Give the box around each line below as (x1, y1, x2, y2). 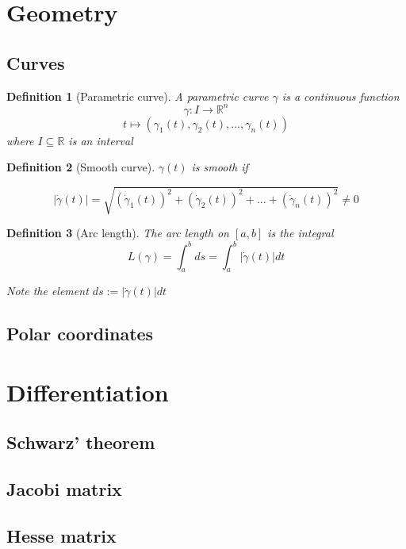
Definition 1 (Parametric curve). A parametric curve (6, 87, 269, 104)
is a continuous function (282, 87, 400, 104)
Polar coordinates (6, 321, 154, 346)
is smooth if (191, 159, 248, 175)
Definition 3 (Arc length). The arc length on (6, 225, 229, 241)
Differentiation (6, 375, 169, 408)
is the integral (267, 225, 334, 241)
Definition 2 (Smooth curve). (6, 159, 155, 175)
